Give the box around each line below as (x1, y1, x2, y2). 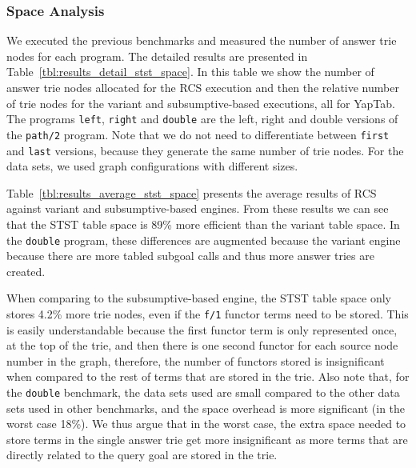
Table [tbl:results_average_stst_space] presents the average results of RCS (6, 184, 377, 201)
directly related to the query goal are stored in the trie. (6, 446, 278, 463)
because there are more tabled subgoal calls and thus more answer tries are (6, 247, 374, 264)
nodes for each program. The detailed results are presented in (6, 47, 308, 64)
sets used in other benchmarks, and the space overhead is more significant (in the (6, 399, 406, 416)
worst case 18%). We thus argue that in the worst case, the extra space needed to (6, 415, 406, 432)
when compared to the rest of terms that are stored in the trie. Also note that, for (6, 368, 410, 385)
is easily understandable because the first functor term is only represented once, (6, 321, 398, 338)
